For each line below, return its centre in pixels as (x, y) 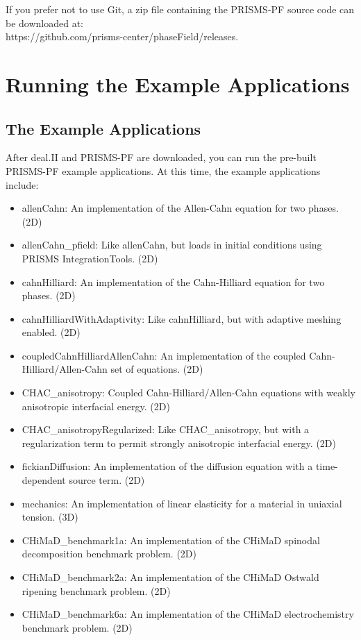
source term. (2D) (107, 480)
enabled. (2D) (51, 332)
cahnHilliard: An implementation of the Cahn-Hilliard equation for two (173, 281)
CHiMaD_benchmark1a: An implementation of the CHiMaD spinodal (171, 540)
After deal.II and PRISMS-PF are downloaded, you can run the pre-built (161, 157)
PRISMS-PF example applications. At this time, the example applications (163, 170)
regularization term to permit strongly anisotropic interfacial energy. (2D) (179, 443)
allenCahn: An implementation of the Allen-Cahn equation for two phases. (180, 208)
